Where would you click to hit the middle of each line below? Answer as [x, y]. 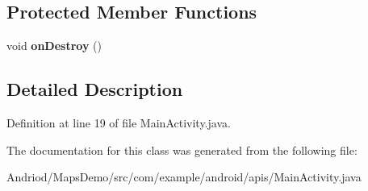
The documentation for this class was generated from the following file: [182, 149]
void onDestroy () [54, 46]
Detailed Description [95, 89]
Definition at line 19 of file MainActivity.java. [119, 122]
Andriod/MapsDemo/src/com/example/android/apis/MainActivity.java [184, 177]
